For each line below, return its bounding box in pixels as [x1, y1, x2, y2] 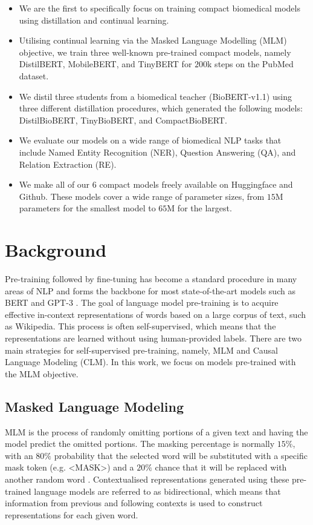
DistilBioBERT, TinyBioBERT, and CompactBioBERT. [19, 113, 227, 126]
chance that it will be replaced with [155, 461, 287, 474]
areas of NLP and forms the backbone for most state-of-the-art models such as [5, 284, 295, 297]
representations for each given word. [5, 508, 138, 521]
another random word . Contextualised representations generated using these [5, 472, 289, 485]
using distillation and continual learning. [19, 13, 169, 26]
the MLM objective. [5, 367, 79, 380]
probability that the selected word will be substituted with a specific [54, 449, 308, 461]
